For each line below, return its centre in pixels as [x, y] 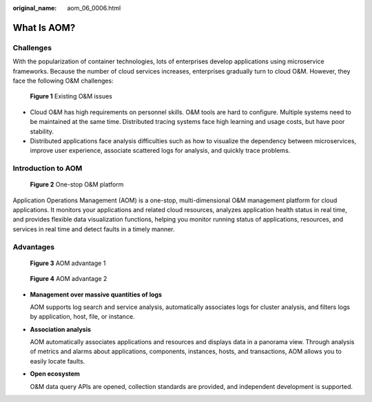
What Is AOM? [44, 28]
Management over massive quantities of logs [96, 294]
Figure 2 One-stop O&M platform [77, 184]
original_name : [35, 8]
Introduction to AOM [48, 169]
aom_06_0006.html [94, 8]
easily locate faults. [58, 361]
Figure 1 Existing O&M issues [71, 96]
